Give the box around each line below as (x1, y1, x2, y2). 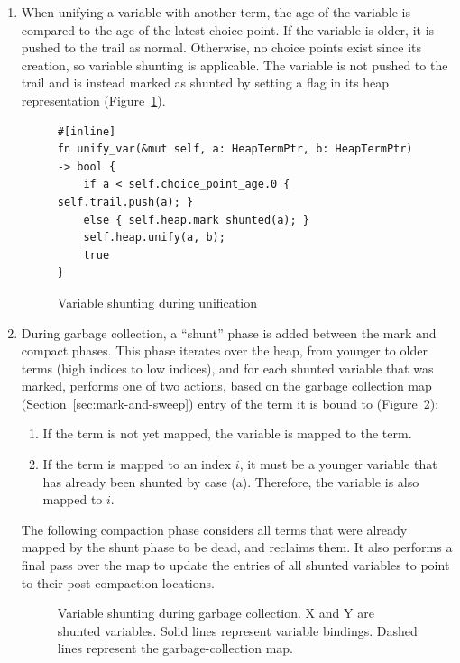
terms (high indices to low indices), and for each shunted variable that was (21, 358, 434, 377)
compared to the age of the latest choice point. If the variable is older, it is (21, 20, 435, 39)
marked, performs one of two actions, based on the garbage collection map (21, 376, 432, 395)
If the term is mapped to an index (42, 455, 232, 474)
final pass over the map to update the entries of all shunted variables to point (21, 556, 450, 575)
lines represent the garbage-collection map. (57, 639, 293, 658)
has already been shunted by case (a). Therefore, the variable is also (42, 472, 419, 491)
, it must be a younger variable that (239, 455, 437, 474)
